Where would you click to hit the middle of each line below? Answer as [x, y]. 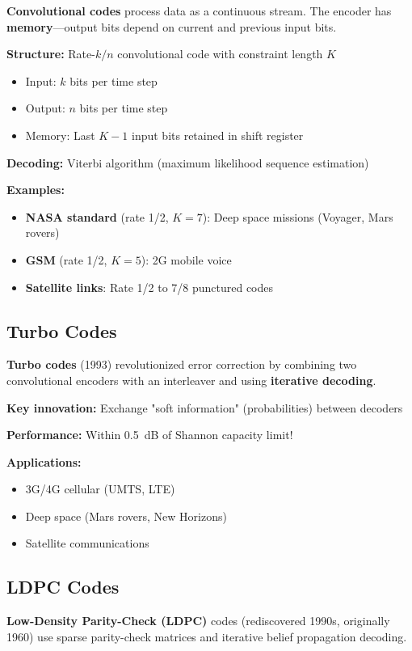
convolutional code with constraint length [220, 54]
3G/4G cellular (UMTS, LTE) [100, 489]
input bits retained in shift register [218, 135]
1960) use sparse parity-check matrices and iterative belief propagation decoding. [207, 636]
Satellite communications [87, 543]
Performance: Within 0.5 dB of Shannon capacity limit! [150, 435]
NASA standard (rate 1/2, [97, 216]
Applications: [44, 461]
